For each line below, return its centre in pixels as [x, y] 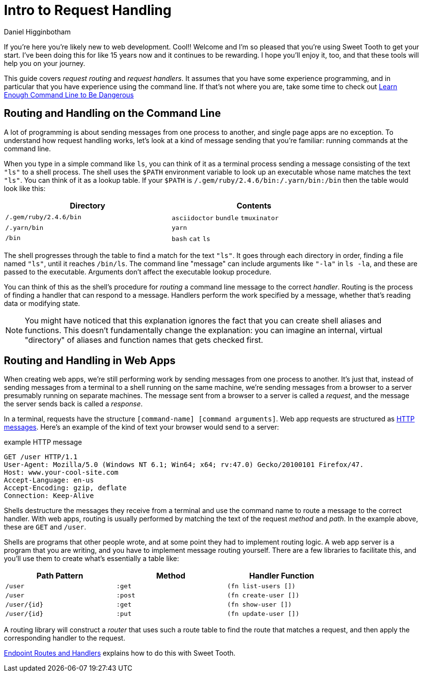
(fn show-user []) [260, 605]
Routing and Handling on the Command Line [113, 113]
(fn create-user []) [263, 596]
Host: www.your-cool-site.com [61, 473]
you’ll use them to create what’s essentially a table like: [91, 559]
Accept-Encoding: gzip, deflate [65, 488]
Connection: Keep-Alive [49, 496]
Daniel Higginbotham [37, 32]
